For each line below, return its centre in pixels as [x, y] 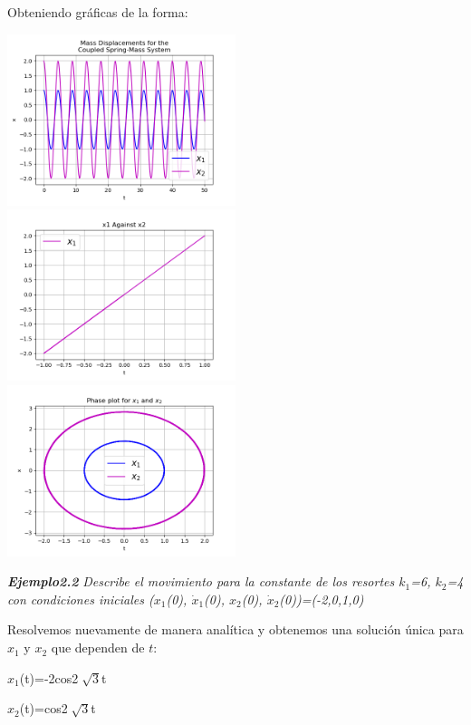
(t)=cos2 [43, 708]
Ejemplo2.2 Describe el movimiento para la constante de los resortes [201, 581]
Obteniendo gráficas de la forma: [98, 12]
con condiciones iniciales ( [81, 599]
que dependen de [98, 648]
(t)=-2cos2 [49, 677]
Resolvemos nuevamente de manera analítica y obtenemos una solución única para [235, 629]
